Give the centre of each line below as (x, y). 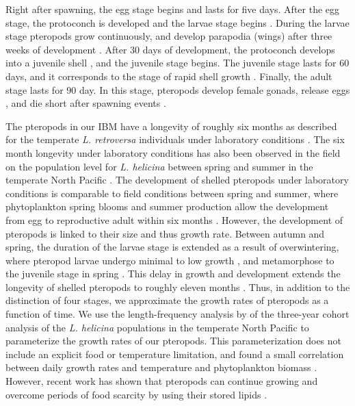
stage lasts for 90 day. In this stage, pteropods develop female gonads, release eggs (178, 89)
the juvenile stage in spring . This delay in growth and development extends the (173, 274)
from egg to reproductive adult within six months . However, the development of (174, 219)
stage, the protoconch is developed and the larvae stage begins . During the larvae (177, 22)
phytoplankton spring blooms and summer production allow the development (167, 206)
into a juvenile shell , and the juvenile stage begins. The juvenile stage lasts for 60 (177, 63)
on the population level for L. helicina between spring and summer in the (159, 166)
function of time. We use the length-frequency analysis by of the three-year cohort (177, 314)
